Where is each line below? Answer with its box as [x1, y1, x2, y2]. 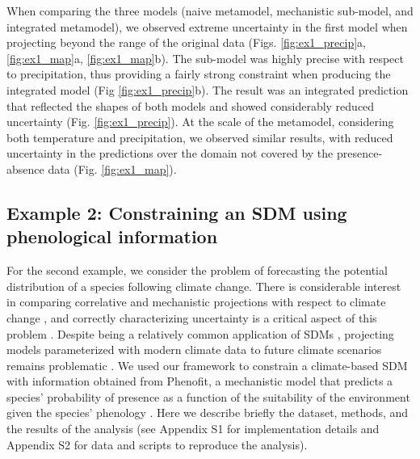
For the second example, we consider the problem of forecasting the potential [6, 262, 388, 279]
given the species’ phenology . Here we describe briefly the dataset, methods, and [6, 404, 409, 421]
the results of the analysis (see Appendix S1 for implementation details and [6, 420, 380, 437]
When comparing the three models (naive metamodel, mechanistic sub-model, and [6, 2, 414, 19]
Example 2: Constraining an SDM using [6, 200, 347, 225]
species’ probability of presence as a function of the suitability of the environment [6, 388, 410, 405]
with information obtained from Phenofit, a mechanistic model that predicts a [6, 373, 393, 390]
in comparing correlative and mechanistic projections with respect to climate [6, 293, 386, 310]
